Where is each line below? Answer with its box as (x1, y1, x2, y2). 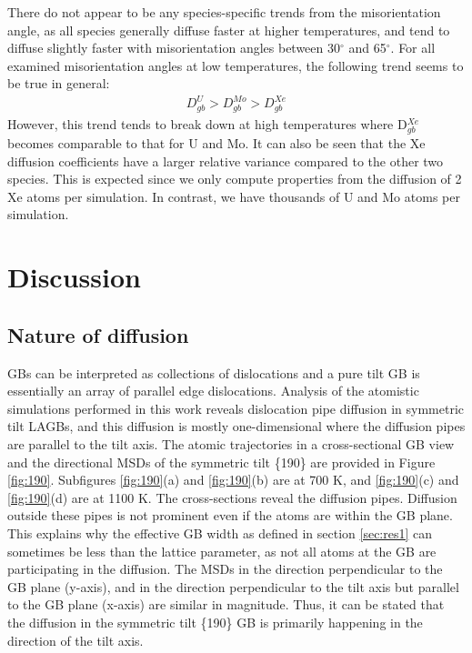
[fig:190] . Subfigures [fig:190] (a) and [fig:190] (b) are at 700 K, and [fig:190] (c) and (7, 470, 459, 489)
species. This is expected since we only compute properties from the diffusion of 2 (7, 169, 462, 188)
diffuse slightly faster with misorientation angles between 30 (7, 38, 341, 57)
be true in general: (7, 74, 110, 93)
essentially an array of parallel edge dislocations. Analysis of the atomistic (7, 381, 419, 400)
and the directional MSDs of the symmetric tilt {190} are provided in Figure (7, 452, 436, 471)
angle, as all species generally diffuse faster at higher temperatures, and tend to (7, 20, 450, 39)
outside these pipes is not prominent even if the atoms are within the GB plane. (7, 506, 453, 525)
